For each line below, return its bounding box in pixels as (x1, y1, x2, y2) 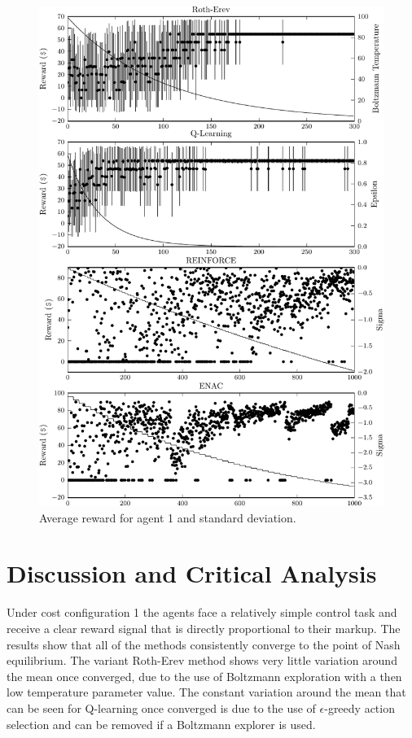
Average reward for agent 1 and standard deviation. (39, 509, 296, 526)
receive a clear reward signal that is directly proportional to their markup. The (7, 620, 401, 637)
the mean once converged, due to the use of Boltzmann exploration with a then (7, 667, 402, 684)
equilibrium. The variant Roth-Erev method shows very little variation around (7, 652, 397, 669)
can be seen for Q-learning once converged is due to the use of (7, 699, 316, 716)
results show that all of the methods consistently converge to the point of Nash (7, 635, 401, 653)
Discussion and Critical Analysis (7, 557, 377, 590)
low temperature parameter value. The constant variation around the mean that (7, 683, 406, 701)
